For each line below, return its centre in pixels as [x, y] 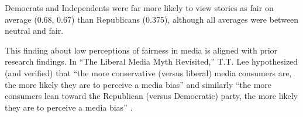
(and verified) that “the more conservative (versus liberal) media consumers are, [148, 72]
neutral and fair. [34, 31]
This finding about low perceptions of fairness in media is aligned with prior [141, 50]
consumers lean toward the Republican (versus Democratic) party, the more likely [151, 96]
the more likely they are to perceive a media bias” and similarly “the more [138, 84]
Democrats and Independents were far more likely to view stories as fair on [139, 8]
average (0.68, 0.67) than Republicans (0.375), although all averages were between [152, 19]
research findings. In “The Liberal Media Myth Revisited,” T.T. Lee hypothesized [151, 61]
